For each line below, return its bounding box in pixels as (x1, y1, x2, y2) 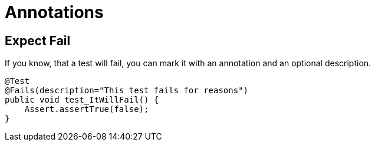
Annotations (5, 2, 104, 22)
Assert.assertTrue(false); (24, 104, 149, 114)
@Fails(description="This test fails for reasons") (5, 86, 249, 96)
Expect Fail (5, 33, 71, 48)
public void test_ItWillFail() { (5, 95, 159, 105)
